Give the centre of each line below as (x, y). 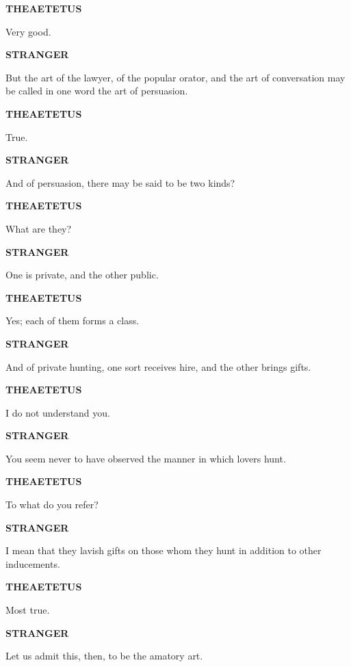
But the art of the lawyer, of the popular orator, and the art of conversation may (175, 77)
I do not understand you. (58, 412)
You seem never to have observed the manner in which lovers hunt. (146, 458)
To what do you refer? (52, 505)
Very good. (28, 31)
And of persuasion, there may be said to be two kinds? (120, 182)
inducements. (33, 563)
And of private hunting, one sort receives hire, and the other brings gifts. (158, 366)
